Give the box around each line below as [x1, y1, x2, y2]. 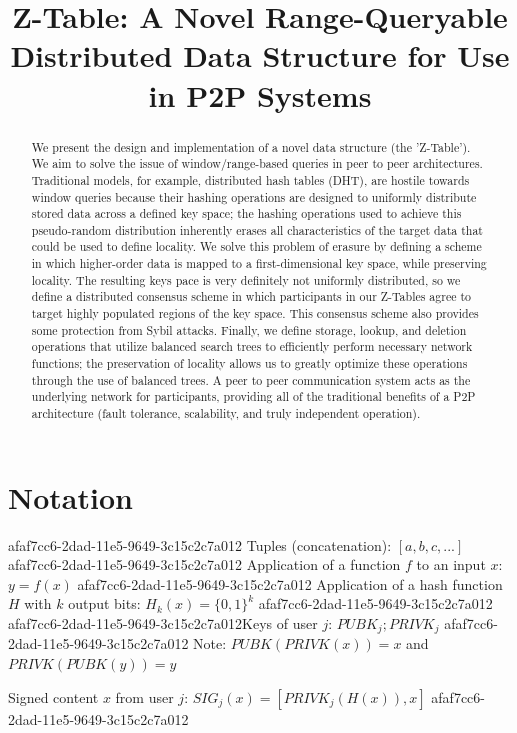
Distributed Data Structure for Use [10, 35, 510, 76]
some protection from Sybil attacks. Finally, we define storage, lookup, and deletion [31, 321, 467, 338]
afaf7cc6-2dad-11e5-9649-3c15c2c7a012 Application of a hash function [77, 573, 503, 594]
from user [115, 686, 174, 707]
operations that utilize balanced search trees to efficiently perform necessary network [31, 338, 473, 355]
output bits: [68, 593, 141, 614]
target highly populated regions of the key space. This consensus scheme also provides [31, 305, 479, 322]
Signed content [8, 686, 99, 707]
